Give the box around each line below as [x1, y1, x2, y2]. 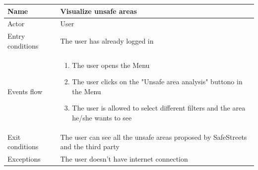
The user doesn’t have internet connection [60, 154, 188, 164]
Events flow [7, 86, 43, 96]
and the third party [60, 141, 120, 152]
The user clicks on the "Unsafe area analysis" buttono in [72, 76, 243, 87]
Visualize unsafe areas [60, 5, 137, 16]
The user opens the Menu [72, 59, 150, 70]
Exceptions [7, 154, 41, 164]
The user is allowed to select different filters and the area [72, 103, 246, 113]
